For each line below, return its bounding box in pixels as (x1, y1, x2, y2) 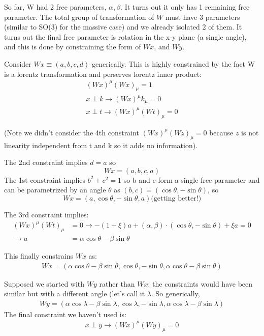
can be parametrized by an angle (4, 184, 106, 195)
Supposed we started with (4, 278, 85, 289)
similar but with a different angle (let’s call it (4, 288, 145, 299)
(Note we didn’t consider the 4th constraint (4, 127, 139, 137)
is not (241, 127, 259, 137)
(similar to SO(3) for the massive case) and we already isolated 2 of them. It (4, 21, 242, 32)
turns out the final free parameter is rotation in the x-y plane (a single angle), (4, 31, 247, 42)
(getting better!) (151, 194, 202, 202)
